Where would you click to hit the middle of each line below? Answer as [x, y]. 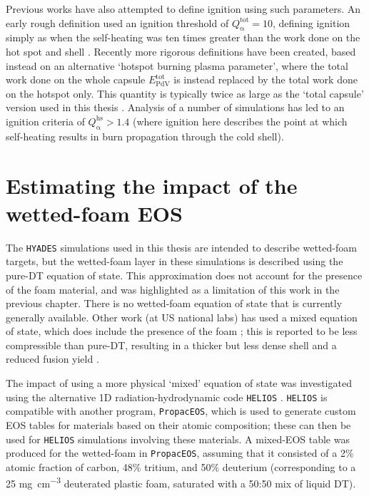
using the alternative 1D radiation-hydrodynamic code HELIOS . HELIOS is [167, 397]
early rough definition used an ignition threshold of [117, 22]
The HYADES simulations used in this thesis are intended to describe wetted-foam [181, 247]
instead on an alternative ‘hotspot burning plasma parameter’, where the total [177, 65]
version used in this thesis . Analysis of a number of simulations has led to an [175, 107]
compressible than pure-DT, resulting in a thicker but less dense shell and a [171, 345]
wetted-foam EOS [94, 213]
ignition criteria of [45, 121]
